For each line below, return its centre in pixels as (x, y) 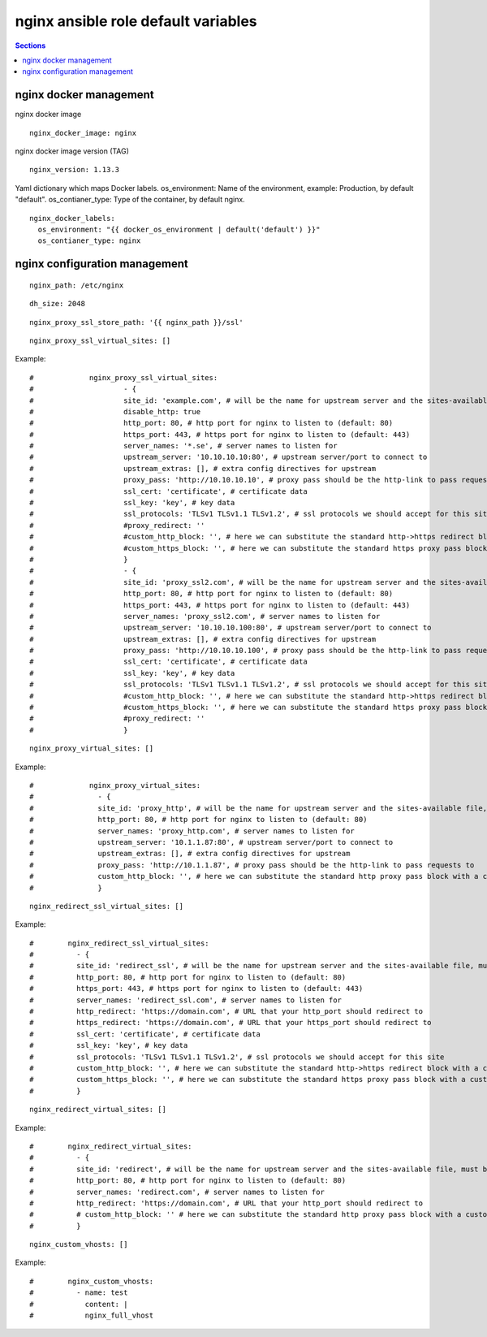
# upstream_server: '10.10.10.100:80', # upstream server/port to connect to (231, 628)
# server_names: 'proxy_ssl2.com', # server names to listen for (205, 616)
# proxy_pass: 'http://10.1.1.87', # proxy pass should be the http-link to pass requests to (252, 865)
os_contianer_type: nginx (89, 241)
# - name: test (79, 1293)
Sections (30, 45)
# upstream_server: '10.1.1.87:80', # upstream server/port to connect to (211, 842)
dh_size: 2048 (57, 304)
